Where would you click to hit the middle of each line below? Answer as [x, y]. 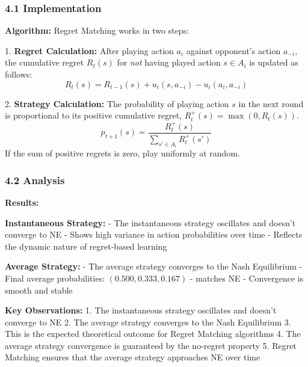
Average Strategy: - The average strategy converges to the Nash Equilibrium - [154, 266]
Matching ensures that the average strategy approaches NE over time [133, 357]
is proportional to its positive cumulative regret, [94, 115]
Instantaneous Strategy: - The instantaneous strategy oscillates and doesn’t [150, 222]
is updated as [274, 62]
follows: [19, 74]
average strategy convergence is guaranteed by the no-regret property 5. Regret [151, 345]
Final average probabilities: [55, 278]
